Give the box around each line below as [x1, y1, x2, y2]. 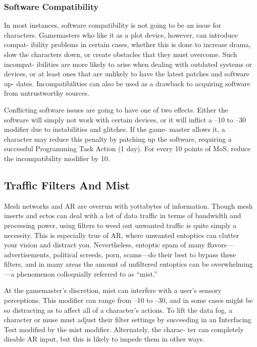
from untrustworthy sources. [4, 88, 90, 98]
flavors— [207, 239, 234, 250]
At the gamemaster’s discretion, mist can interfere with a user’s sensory [4, 285, 222, 295]
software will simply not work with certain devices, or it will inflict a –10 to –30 [4, 114, 246, 124]
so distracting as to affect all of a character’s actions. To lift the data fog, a [4, 304, 232, 315]
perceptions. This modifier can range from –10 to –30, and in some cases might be [4, 295, 253, 305]
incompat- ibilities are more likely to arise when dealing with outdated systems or [4, 58, 252, 69]
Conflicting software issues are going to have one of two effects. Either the [4, 104, 228, 115]
